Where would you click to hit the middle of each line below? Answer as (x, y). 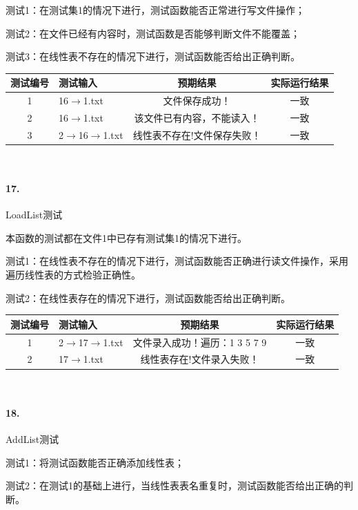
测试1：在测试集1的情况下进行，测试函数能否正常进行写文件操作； (155, 10)
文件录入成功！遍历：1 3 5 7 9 (200, 342)
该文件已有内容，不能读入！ (197, 117)
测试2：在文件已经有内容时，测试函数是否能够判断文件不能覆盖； (153, 33)
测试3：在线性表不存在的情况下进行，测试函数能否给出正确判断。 (153, 56)
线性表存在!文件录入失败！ (200, 359)
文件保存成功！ (197, 101)
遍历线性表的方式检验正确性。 (73, 275)
